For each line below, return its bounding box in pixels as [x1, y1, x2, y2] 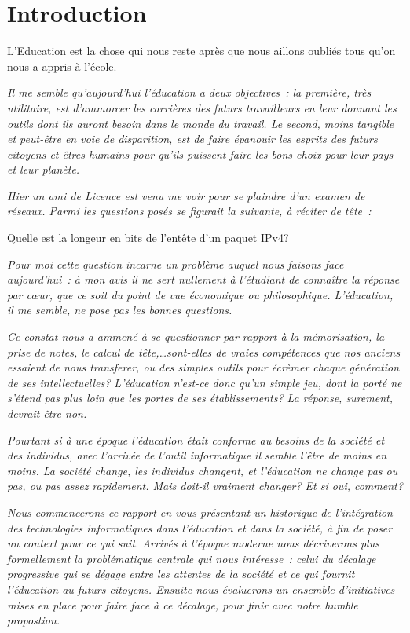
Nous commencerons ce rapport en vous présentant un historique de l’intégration [7, 503, 393, 520]
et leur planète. [7, 161, 80, 177]
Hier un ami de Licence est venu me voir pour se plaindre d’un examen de [7, 187, 365, 203]
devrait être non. [7, 405, 87, 421]
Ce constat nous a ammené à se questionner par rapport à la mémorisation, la [7, 328, 385, 345]
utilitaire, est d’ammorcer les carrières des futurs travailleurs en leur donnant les [7, 99, 397, 115]
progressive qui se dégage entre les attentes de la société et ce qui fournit [7, 565, 355, 582]
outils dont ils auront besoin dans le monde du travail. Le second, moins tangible [7, 115, 394, 131]
